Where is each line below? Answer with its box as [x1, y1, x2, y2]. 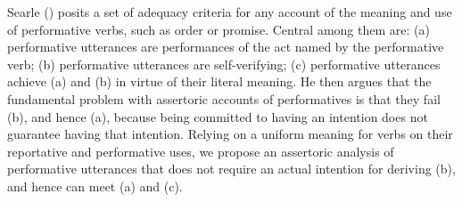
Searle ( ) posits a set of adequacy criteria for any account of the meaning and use [7, 3, 452, 20]
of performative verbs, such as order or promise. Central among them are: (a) [7, 20, 430, 38]
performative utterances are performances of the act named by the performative [7, 37, 444, 56]
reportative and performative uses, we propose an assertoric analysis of [7, 141, 394, 160]
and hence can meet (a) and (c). [7, 176, 183, 195]
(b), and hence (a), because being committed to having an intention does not [7, 107, 428, 125]
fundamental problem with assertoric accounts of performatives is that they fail [7, 89, 441, 108]
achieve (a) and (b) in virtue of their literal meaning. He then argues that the [7, 72, 432, 91]
